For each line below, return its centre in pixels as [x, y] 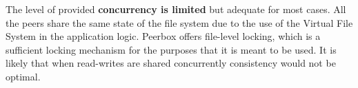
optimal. [23, 76]
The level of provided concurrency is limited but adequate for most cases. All [176, 9]
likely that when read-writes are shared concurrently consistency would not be [171, 63]
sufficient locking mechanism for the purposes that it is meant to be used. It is [171, 49]
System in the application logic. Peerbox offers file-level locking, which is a [163, 36]
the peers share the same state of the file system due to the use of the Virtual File [179, 22]
